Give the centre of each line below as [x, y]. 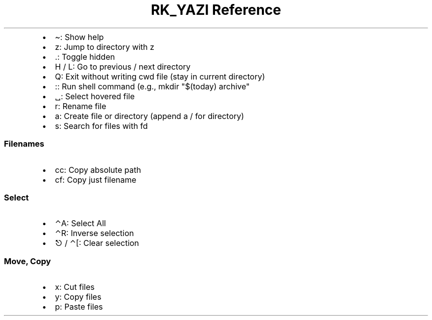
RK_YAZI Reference [216, 10]
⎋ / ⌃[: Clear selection [97, 243]
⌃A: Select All [80, 223]
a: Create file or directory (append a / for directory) [149, 116]
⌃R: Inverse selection [94, 233]
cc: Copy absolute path [98, 170]
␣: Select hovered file [95, 96]
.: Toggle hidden [85, 57]
